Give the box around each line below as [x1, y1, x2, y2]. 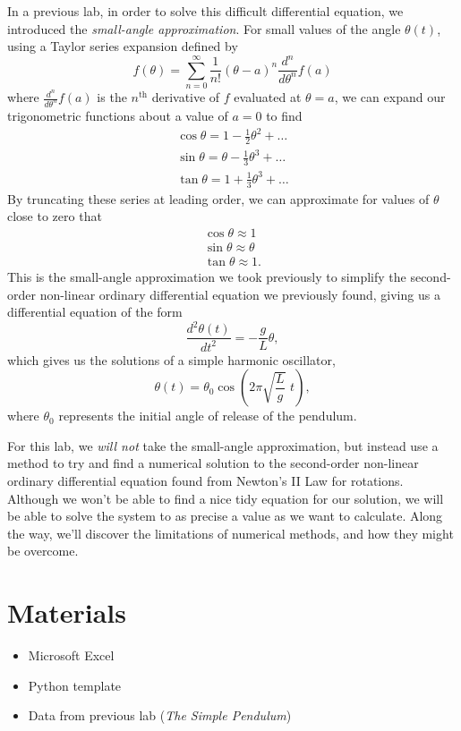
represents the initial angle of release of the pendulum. [58, 406, 357, 425]
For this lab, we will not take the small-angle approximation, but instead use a [7, 436, 439, 455]
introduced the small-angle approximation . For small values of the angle [7, 19, 401, 38]
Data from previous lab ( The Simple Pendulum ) [28, 706, 292, 725]
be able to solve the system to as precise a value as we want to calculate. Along [7, 506, 443, 525]
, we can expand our [334, 88, 446, 106]
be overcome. [7, 541, 79, 560]
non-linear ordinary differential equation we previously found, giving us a [39, 285, 440, 303]
